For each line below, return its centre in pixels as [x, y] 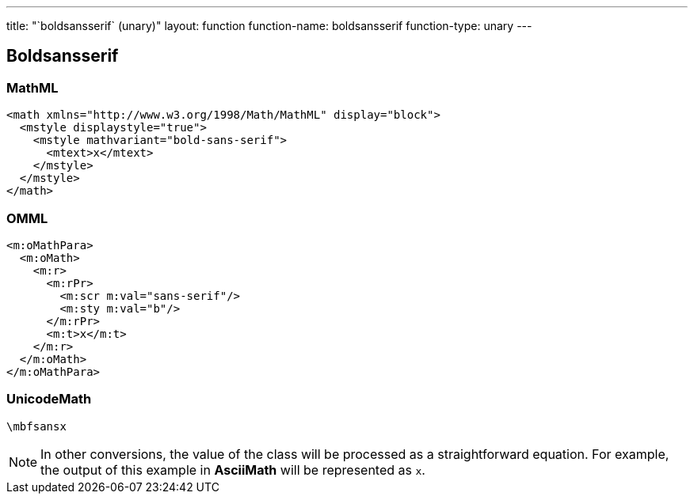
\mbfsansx [36, 426]
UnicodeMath [49, 399]
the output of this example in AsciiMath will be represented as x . [233, 470]
